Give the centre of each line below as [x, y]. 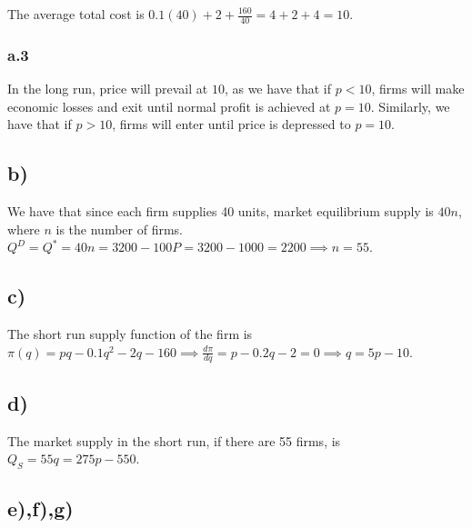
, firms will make [418, 89]
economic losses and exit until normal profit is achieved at [169, 106]
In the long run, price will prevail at [108, 89]
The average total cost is [76, 14]
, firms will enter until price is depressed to [231, 124]
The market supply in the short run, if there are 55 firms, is [174, 440]
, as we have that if [278, 89]
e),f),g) [40, 508]
